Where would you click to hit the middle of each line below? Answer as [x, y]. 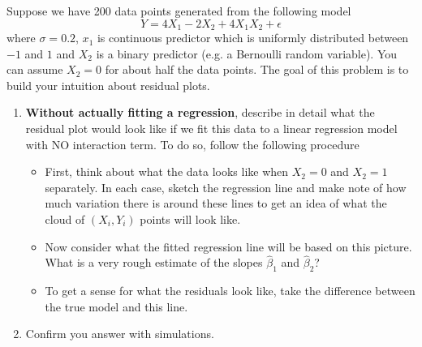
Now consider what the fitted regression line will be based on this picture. [228, 246]
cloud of [65, 218]
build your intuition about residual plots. [108, 85]
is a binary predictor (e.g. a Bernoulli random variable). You [247, 53]
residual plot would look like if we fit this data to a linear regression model [211, 129]
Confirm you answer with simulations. [120, 334]
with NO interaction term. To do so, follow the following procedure [192, 144]
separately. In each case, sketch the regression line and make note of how [226, 187]
